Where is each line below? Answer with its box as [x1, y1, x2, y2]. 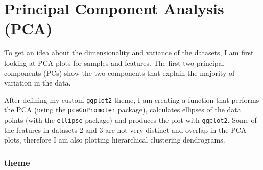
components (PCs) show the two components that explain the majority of [4, 67, 235, 78]
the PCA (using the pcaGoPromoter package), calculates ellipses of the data [4, 104, 241, 115]
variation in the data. [4, 77, 71, 88]
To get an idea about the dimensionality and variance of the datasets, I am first [4, 47, 254, 58]
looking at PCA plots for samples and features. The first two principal [4, 57, 224, 68]
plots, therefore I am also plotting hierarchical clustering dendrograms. [4, 134, 225, 145]
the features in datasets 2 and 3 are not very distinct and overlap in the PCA [4, 124, 247, 135]
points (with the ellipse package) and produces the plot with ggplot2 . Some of [4, 115, 257, 125]
